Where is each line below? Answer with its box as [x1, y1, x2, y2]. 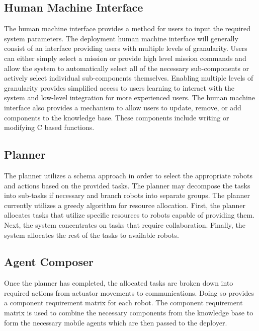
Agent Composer [4, 254, 94, 270]
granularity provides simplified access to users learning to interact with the [4, 82, 235, 93]
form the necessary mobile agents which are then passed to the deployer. [4, 317, 227, 327]
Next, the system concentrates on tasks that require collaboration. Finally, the [4, 219, 245, 230]
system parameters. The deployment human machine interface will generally [4, 33, 238, 43]
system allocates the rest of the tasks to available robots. [4, 229, 179, 240]
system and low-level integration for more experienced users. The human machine [4, 92, 255, 103]
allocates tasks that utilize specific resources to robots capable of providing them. [4, 210, 255, 220]
